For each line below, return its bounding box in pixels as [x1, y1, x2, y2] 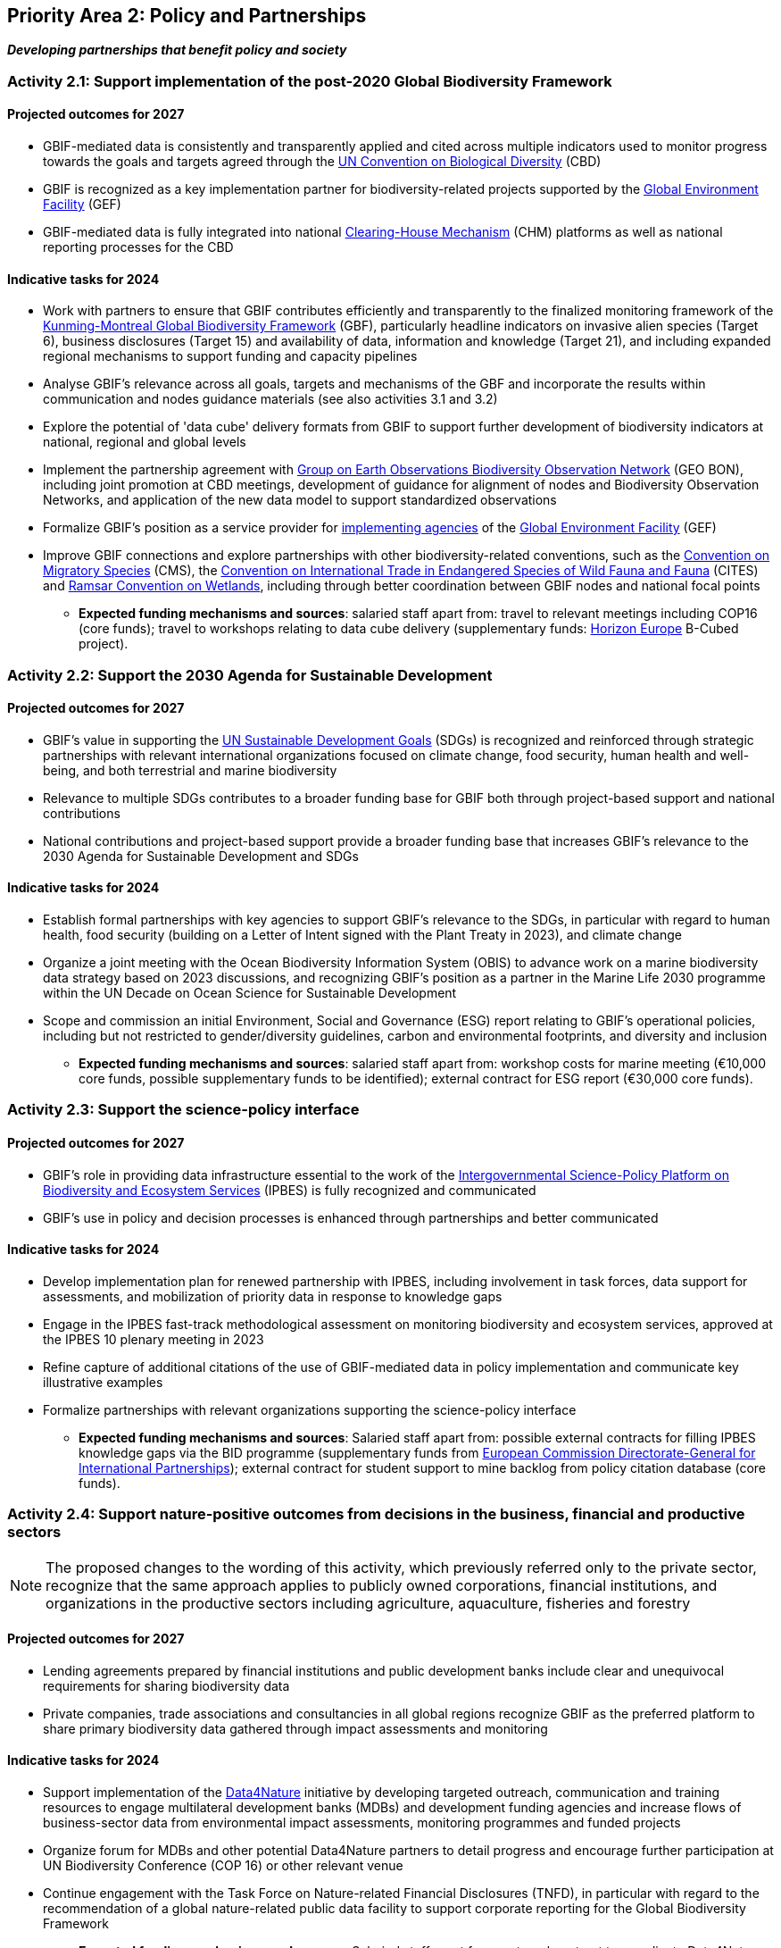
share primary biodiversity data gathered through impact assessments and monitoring [43, 1720, 548, 1736]
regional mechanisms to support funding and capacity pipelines [43, 348, 418, 364]
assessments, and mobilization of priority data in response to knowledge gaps [43, 1288, 503, 1304]
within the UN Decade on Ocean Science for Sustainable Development [43, 985, 457, 1001]
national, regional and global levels [43, 434, 246, 450]
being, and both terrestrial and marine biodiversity [43, 762, 337, 778]
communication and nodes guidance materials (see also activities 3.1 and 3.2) [43, 391, 498, 407]
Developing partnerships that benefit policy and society [7, 42, 347, 58]
